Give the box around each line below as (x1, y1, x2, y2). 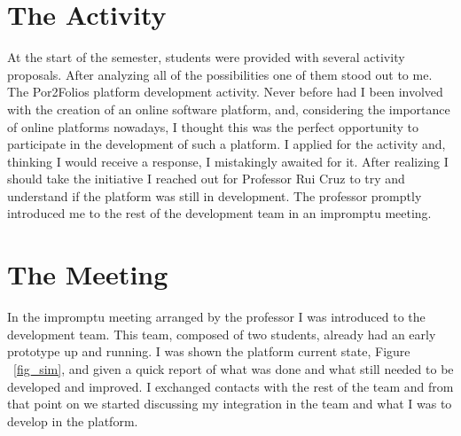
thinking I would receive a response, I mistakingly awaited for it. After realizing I (7, 152, 449, 170)
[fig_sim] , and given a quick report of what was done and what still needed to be (13, 359, 454, 378)
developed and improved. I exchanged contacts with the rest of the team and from (7, 377, 454, 395)
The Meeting (7, 256, 168, 292)
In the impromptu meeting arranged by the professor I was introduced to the (7, 308, 426, 326)
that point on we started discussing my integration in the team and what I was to (7, 394, 452, 413)
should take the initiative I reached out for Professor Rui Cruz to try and (7, 169, 405, 188)
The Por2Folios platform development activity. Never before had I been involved (7, 82, 443, 101)
